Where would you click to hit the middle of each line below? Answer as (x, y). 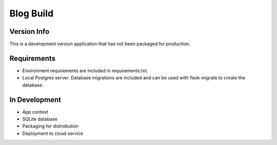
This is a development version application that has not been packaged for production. (100, 44)
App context (35, 112)
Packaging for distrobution (51, 126)
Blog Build (32, 13)
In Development (35, 100)
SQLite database (40, 119)
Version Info (29, 32)
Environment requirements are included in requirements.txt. (85, 70)
